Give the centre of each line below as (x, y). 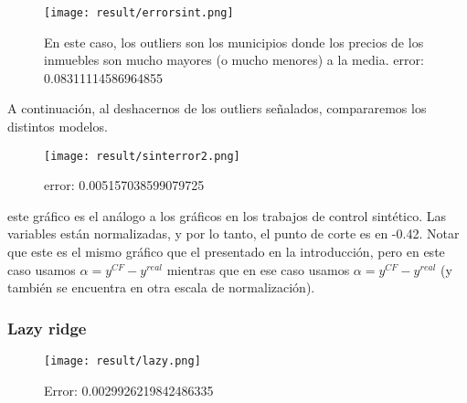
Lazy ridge (47, 328)
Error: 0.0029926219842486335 (129, 390)
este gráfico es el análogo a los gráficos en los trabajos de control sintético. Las (227, 215)
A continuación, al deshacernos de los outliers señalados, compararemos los (217, 108)
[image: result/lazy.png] (122, 361)
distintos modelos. (58, 127)
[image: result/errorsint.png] (139, 13)
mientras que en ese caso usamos (258, 269)
